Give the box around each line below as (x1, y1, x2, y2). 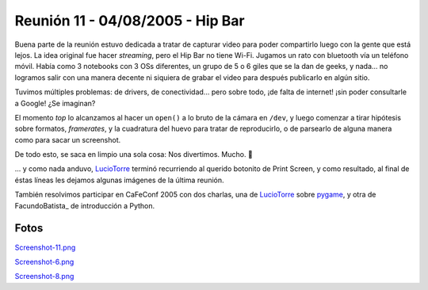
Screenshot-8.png (14, 272, 75, 281)
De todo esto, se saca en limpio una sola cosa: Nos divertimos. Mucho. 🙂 (14, 150, 253, 159)
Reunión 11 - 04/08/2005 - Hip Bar (14, 12, 245, 29)
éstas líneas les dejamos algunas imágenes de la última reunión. (14, 175, 224, 185)
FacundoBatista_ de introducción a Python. (14, 200, 155, 210)
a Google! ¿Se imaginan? (14, 98, 96, 108)
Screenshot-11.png (14, 242, 76, 252)
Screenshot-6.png (14, 257, 75, 266)
